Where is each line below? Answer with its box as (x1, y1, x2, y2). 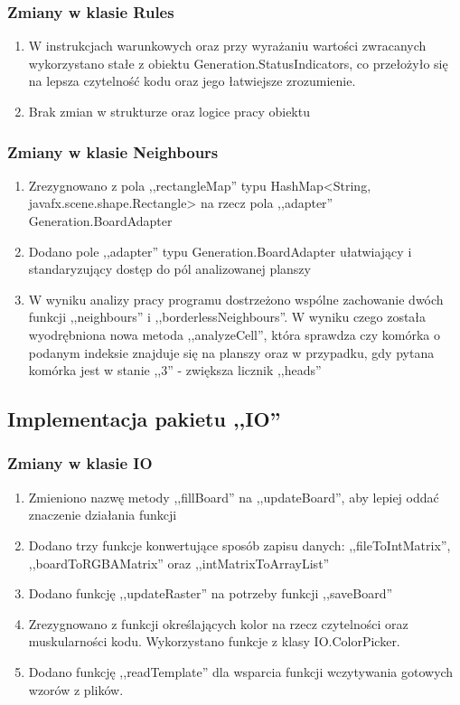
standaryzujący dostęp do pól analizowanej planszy (28, 259, 311, 278)
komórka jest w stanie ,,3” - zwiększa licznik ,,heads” (28, 361, 322, 380)
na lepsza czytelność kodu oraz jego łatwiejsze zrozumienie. (28, 71, 356, 90)
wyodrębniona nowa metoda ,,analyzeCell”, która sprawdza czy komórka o (28, 324, 441, 343)
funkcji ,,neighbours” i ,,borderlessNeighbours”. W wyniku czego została (28, 307, 427, 326)
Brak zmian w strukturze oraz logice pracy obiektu (28, 102, 310, 120)
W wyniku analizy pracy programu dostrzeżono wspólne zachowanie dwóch (28, 289, 444, 308)
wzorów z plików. (28, 680, 124, 699)
